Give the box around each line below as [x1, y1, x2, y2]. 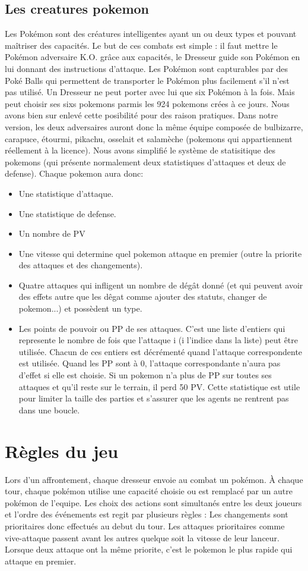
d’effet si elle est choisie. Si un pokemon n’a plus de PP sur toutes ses [18, 369, 272, 381]
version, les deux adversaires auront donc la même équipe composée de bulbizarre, [5, 120, 303, 133]
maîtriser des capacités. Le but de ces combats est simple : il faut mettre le [5, 39, 278, 51]
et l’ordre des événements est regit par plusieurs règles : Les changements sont [5, 508, 288, 520]
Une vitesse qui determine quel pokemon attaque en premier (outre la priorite [18, 247, 302, 259]
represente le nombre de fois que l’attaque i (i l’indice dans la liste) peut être [18, 334, 299, 346]
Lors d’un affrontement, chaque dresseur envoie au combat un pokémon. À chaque [5, 473, 303, 485]
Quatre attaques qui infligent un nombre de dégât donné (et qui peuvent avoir [18, 278, 303, 291]
